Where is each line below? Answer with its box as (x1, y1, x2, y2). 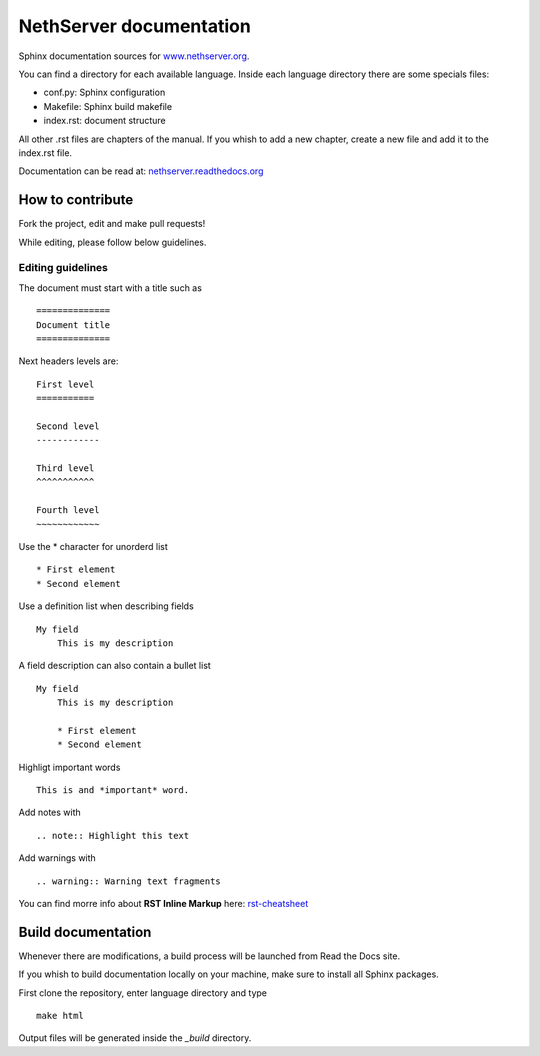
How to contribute (18, 191, 134, 209)
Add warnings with (18, 852, 97, 864)
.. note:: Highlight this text (36, 830, 190, 841)
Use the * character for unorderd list (18, 540, 169, 552)
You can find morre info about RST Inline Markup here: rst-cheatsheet (18, 898, 309, 909)
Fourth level (36, 505, 100, 516)
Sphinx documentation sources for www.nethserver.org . (18, 50, 250, 62)
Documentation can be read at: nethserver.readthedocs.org (18, 165, 264, 177)
